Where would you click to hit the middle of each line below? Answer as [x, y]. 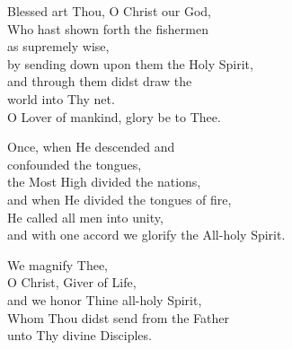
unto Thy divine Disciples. [80, 335]
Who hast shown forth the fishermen [108, 28]
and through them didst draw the [100, 81]
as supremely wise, [58, 46]
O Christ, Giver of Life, [72, 282]
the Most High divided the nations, [104, 182]
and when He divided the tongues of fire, [119, 199]
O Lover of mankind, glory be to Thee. [114, 116]
